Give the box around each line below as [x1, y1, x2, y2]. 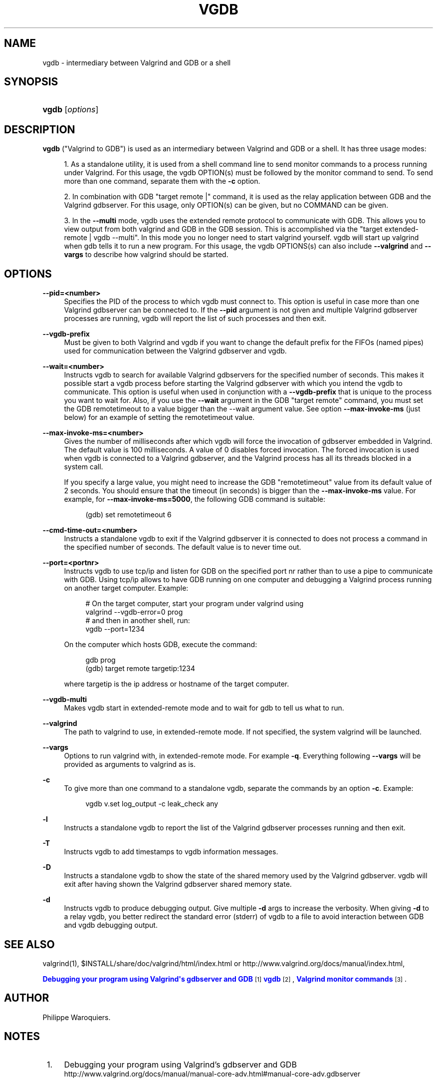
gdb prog [85, 656, 116, 665]
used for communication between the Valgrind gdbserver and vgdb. [64, 347, 287, 356]
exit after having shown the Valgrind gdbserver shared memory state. [64, 880, 292, 889]
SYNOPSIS [4, 75, 58, 88]
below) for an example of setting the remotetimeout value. [64, 413, 255, 422]
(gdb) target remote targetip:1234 [85, 664, 195, 673]
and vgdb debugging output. [64, 921, 158, 930]
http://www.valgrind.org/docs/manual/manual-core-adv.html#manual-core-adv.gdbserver [64, 1069, 361, 1078]
